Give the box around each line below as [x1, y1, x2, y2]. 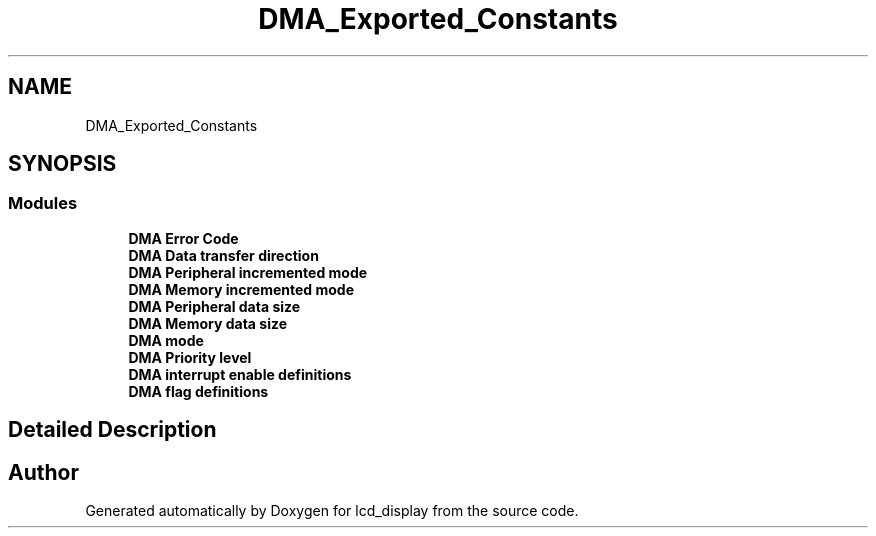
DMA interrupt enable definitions [128, 365, 352, 383]
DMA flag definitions [128, 382, 269, 400]
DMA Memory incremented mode [128, 280, 354, 298]
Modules [8, 193, 78, 214]
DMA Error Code [128, 229, 239, 247]
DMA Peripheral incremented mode [128, 263, 368, 281]
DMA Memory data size [128, 314, 288, 332]
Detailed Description [8, 417, 217, 443]
